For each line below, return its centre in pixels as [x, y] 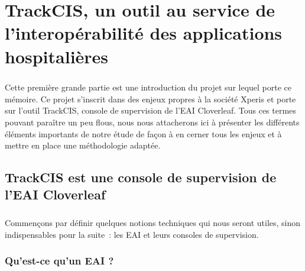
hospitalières [57, 56]
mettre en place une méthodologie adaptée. [83, 145]
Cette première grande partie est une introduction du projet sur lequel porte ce [148, 87]
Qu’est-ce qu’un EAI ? [59, 261]
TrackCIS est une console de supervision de [141, 177]
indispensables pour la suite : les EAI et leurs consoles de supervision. [132, 234]
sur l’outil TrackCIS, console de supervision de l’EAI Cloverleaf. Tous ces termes [150, 110]
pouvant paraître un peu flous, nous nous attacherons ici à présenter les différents [152, 122]
